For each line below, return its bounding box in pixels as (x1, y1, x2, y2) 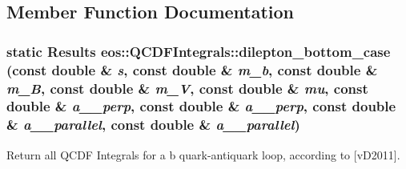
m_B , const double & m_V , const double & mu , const (6, 78, 368, 98)
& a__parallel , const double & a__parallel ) (6, 115, 300, 135)
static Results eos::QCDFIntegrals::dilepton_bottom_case (6, 41, 391, 61)
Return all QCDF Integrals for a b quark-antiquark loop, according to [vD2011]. (6, 146, 400, 163)
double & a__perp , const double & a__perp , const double (6, 96, 396, 116)
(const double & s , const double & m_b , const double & (6, 59, 378, 79)
